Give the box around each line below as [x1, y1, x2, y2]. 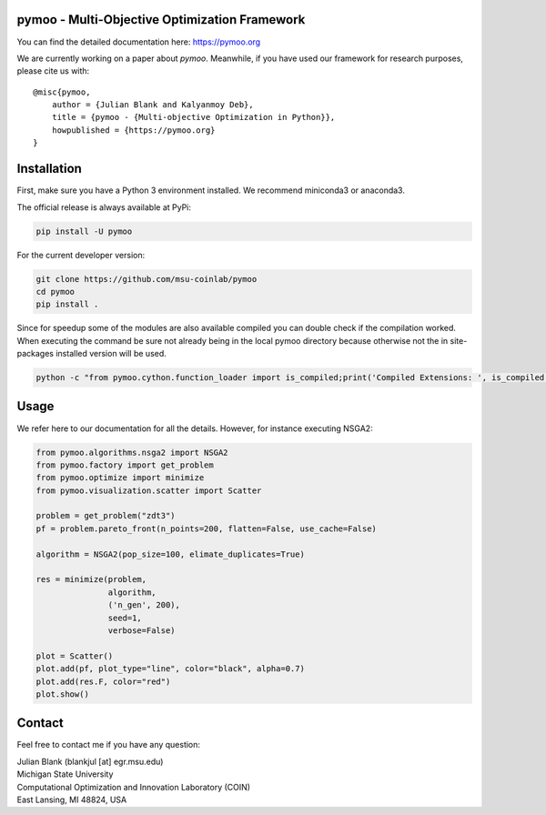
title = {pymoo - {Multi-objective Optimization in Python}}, [51, 112, 336, 123]
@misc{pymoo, [33, 86, 91, 97]
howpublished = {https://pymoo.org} [51, 125, 216, 136]
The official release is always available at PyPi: [16, 201, 191, 213]
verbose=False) [107, 625, 177, 636]
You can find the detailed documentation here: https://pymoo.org [16, 36, 261, 47]
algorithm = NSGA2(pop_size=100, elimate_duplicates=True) [35, 548, 305, 559]
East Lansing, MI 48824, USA [16, 794, 127, 805]
